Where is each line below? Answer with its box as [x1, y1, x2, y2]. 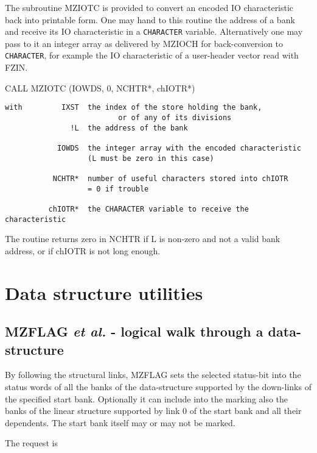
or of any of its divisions [118, 113, 232, 122]
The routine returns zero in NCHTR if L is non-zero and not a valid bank [5, 232, 280, 245]
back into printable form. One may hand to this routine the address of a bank [5, 13, 295, 26]
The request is [5, 437, 58, 449]
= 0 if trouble [88, 184, 149, 193]
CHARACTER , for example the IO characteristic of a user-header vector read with [5, 49, 299, 62]
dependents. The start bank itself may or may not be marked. [5, 416, 235, 429]
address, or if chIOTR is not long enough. [5, 244, 161, 257]
